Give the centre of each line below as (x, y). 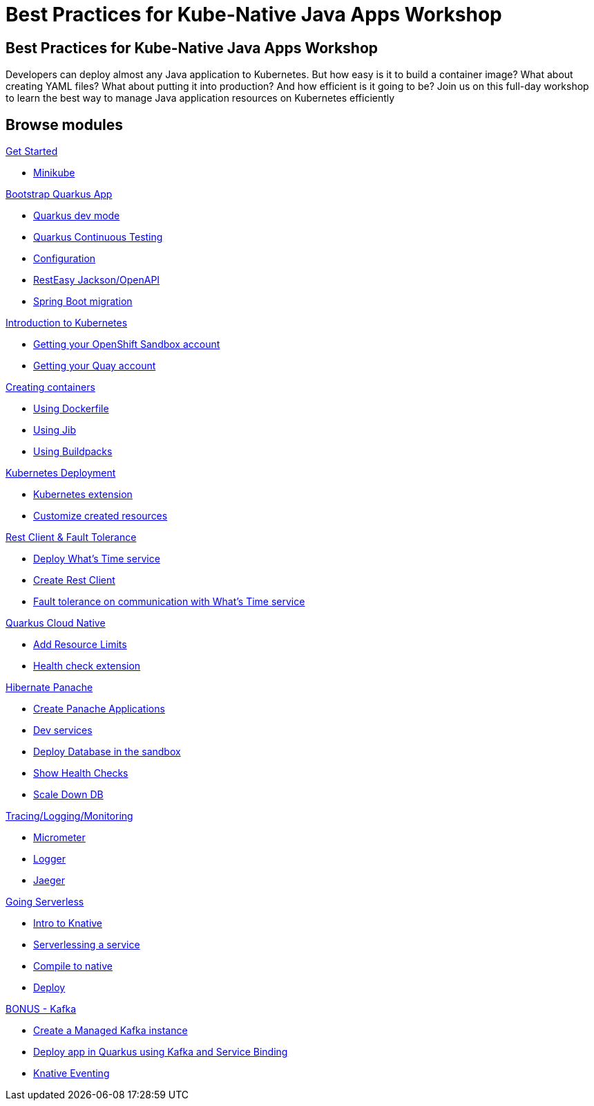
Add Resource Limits (80, 645)
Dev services (63, 730)
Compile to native (73, 966)
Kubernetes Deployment (61, 473)
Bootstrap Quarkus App (59, 194)
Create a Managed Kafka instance (111, 1031)
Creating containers (50, 387)
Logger (49, 859)
